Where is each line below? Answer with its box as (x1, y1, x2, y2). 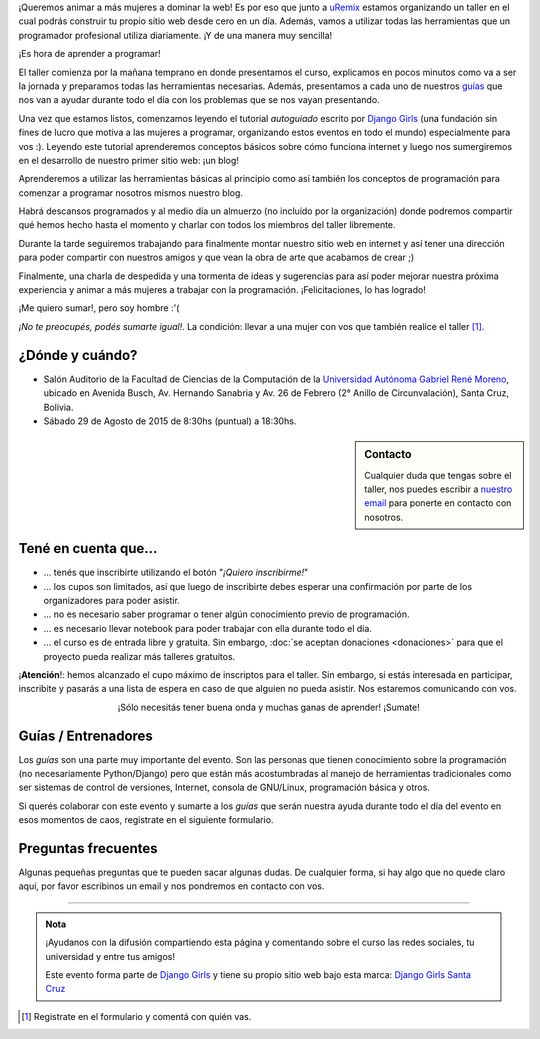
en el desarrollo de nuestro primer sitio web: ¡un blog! (18, 154, 240, 166)
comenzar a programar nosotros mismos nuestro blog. (18, 186, 244, 199)
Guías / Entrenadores (18, 727, 154, 744)
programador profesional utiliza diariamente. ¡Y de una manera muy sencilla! (18, 29, 333, 41)
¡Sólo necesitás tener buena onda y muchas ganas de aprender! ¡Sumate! (117, 701, 420, 713)
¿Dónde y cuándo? (18, 346, 138, 364)
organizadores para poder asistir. (43, 594, 180, 606)
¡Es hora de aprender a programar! (18, 48, 161, 60)
